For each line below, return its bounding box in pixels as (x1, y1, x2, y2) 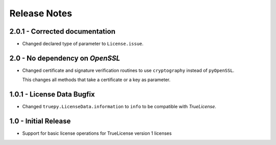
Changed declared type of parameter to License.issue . (22, 41, 144, 47)
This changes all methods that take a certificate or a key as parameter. (22, 77, 171, 83)
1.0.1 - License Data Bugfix (9, 90, 95, 99)
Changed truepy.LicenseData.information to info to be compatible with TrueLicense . (22, 104, 217, 110)
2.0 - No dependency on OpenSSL (9, 54, 120, 62)
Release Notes (9, 8, 73, 19)
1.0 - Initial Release (9, 117, 71, 126)
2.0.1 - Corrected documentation (9, 27, 116, 36)
